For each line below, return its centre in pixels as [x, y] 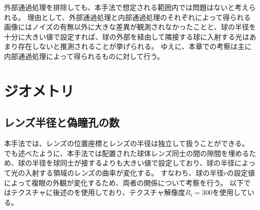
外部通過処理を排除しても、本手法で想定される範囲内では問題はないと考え [126, 7]
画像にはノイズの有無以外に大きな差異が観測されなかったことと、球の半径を [130, 27]
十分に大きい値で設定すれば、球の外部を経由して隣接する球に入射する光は [127, 36]
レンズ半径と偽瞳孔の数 [62, 122]
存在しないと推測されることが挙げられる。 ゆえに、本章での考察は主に [135, 46]
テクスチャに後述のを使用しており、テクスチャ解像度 [98, 192]
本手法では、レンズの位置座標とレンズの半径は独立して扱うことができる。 [126, 143]
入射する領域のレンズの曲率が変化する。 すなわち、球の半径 [124, 172]
